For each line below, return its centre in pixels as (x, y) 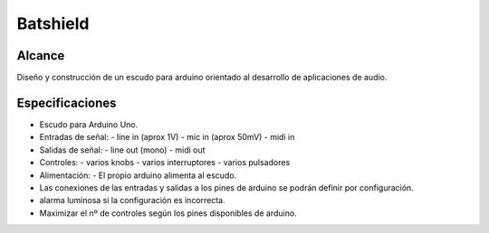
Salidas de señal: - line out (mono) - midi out (122, 150)
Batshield (53, 23)
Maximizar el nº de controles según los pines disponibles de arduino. (168, 213)
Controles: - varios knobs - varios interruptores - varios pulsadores (165, 163)
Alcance (41, 56)
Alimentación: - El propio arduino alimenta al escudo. (138, 175)
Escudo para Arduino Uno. (89, 124)
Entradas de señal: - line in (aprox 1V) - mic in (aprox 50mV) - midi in (167, 137)
